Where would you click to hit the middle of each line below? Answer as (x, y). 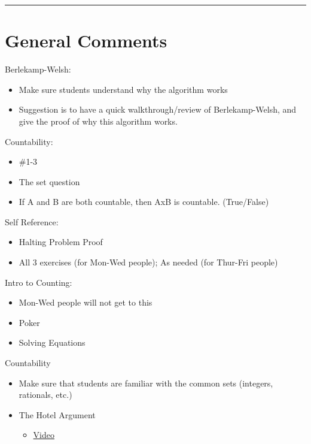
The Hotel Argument (57, 414)
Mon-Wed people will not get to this (86, 302)
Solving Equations (52, 342)
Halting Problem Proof (61, 242)
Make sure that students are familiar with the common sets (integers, (146, 383)
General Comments (86, 40)
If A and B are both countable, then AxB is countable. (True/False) (144, 202)
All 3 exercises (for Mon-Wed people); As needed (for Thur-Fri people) (148, 262)
